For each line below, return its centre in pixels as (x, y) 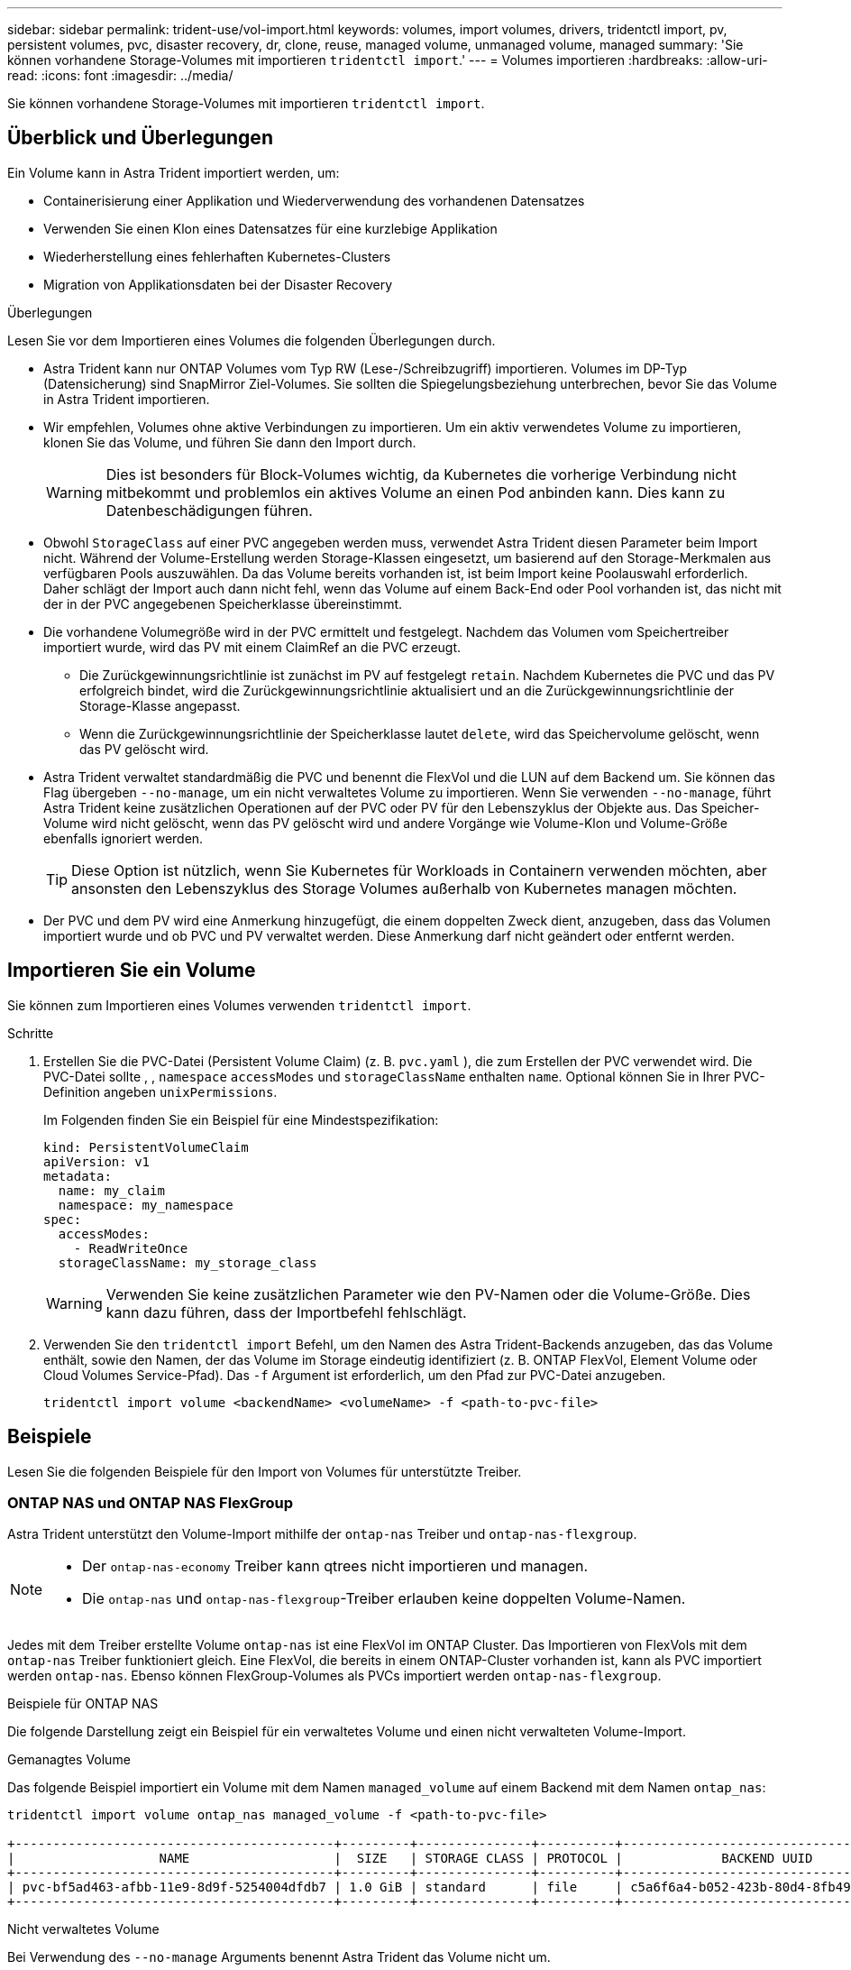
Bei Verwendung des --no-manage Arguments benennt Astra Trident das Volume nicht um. (279, 1957)
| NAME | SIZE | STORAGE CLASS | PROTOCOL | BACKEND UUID (410, 1859)
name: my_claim (111, 1190)
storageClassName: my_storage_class (188, 1262)
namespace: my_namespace (146, 1205)
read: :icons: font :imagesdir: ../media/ (120, 75)
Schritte (31, 1033)
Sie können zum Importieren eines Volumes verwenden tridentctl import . (239, 1005)
